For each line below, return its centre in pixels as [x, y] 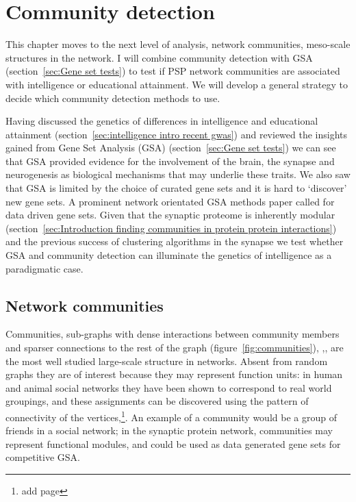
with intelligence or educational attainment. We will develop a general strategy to [177, 84]
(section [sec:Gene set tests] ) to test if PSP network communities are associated [173, 71]
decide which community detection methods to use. [113, 98]
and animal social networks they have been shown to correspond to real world [169, 387]
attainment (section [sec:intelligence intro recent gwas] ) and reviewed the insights [177, 134]
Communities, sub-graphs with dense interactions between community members [173, 334]
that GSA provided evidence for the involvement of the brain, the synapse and [170, 161]
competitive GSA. [43, 457]
